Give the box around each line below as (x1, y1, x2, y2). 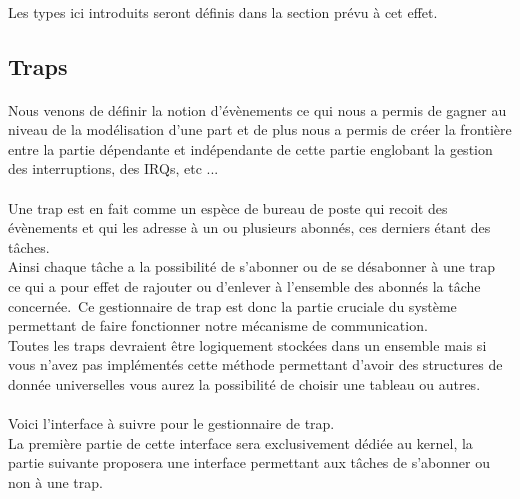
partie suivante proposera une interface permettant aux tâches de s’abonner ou (8, 452, 490, 473)
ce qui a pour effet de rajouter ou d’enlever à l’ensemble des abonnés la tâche (8, 275, 481, 296)
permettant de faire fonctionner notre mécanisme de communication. (8, 315, 428, 336)
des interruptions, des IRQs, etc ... (8, 158, 219, 179)
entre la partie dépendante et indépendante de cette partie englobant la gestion (8, 138, 493, 159)
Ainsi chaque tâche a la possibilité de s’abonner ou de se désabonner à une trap (8, 256, 496, 277)
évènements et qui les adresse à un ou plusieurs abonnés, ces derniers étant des (8, 217, 491, 238)
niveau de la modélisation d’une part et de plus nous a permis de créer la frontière (8, 119, 512, 140)
